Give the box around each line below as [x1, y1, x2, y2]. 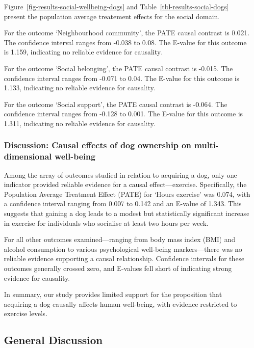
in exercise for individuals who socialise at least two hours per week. [4, 217, 209, 228]
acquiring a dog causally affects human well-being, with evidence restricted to [4, 298, 237, 309]
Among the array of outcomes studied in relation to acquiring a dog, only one [4, 169, 237, 180]
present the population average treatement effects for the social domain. [4, 11, 220, 21]
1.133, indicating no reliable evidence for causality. [4, 82, 155, 93]
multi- [194, 139, 219, 151]
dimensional [4, 150, 52, 162]
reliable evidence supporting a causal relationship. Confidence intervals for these [4, 253, 245, 264]
